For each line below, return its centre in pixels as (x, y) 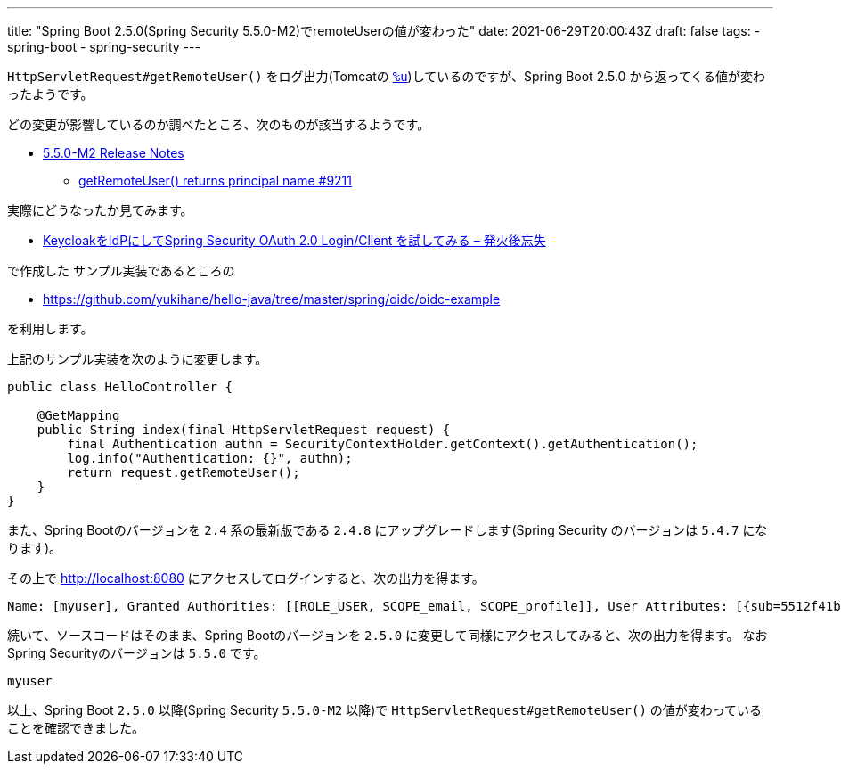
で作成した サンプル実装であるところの (121, 271)
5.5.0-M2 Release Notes (114, 153)
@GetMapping (78, 415)
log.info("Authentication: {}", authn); (210, 458)
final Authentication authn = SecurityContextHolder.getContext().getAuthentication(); (383, 444)
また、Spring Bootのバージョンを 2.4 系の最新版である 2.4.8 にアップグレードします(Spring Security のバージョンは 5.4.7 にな (388, 530)
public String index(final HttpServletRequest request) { (244, 430)
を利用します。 (50, 328)
